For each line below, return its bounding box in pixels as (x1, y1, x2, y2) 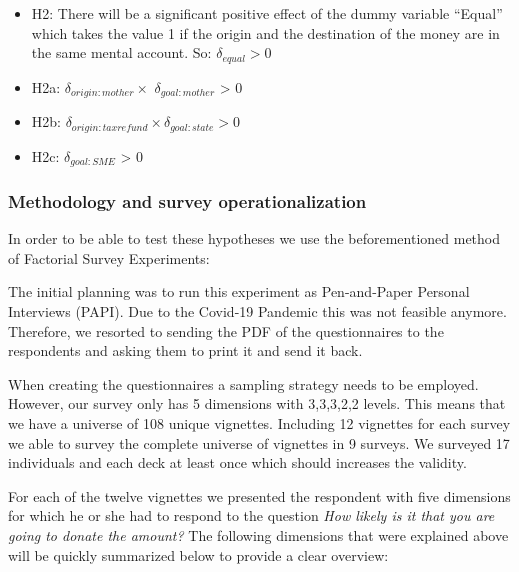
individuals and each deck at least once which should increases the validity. (8, 452, 467, 473)
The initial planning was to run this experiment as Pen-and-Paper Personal (8, 281, 470, 302)
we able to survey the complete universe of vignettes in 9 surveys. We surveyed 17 (8, 432, 510, 453)
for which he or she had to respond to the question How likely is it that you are (8, 505, 495, 526)
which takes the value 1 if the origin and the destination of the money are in (31, 22, 500, 43)
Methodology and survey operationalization (8, 188, 367, 213)
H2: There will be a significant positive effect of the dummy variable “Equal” (31, 3, 503, 23)
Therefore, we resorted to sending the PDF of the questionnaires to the (8, 320, 444, 341)
